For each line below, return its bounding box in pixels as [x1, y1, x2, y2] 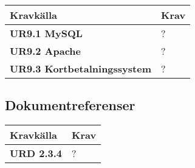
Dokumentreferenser [5, 96, 135, 114]
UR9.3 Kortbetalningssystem [10, 61, 151, 75]
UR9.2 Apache [10, 44, 81, 58]
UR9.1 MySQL [10, 26, 83, 40]
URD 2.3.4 [10, 146, 63, 161]
